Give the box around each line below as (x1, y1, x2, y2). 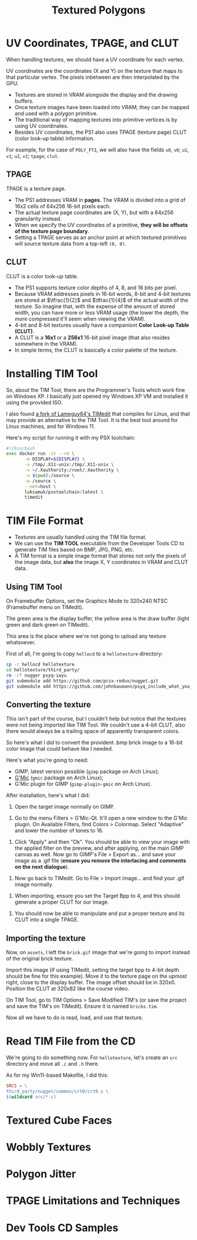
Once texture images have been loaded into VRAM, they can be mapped (14, 103, 189, 110)
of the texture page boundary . (14, 227, 90, 235)
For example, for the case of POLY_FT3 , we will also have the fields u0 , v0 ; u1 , (6, 146, 189, 153)
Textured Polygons (52, 4, 145, 17)
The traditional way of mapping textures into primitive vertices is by (14, 116, 178, 123)
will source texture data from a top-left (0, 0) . (14, 240, 127, 247)
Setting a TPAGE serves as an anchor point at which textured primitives (14, 234, 187, 241)
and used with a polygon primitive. (14, 110, 98, 117)
